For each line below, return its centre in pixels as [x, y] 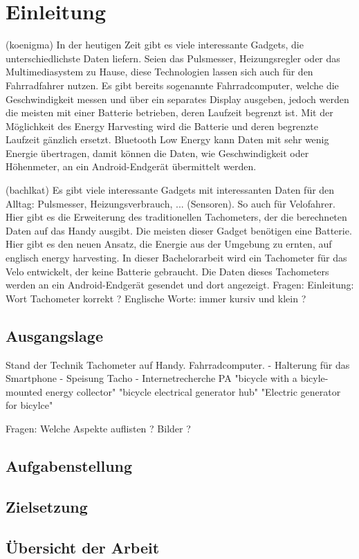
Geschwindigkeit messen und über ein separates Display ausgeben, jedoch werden [177, 99]
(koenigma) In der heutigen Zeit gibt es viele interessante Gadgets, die [155, 45]
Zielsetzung [47, 506]
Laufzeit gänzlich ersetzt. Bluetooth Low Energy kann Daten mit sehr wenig [167, 139]
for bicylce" [29, 405]
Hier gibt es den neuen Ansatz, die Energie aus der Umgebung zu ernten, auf [169, 244]
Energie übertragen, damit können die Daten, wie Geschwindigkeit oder [157, 153]
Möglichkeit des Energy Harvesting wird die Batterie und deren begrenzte [162, 126]
